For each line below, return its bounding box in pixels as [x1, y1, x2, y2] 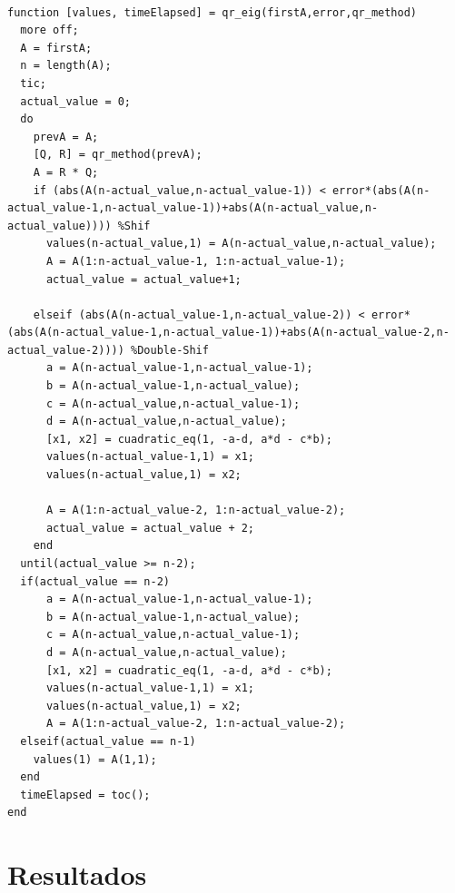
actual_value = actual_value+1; [45, 272, 242, 286]
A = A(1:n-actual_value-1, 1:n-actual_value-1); [45, 254, 346, 268]
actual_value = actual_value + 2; [45, 521, 255, 535]
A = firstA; [20, 41, 93, 54]
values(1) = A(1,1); [33, 752, 157, 766]
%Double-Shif [131, 343, 209, 357]
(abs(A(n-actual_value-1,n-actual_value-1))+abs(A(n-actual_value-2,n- [7, 326, 450, 339]
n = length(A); [20, 59, 112, 73]
